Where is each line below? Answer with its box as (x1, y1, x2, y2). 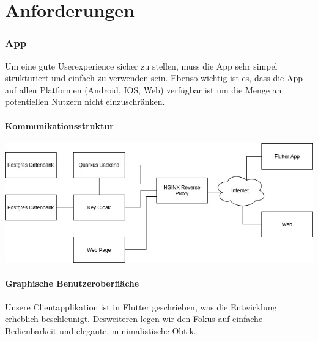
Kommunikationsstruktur (5, 119, 114, 132)
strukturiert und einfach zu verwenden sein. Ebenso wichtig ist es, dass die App (5, 71, 303, 84)
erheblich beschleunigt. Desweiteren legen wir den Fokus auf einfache (5, 312, 263, 325)
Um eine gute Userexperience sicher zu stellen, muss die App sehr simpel (5, 59, 278, 72)
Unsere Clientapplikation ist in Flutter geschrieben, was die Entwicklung (5, 300, 277, 313)
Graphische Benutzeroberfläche (5, 277, 139, 290)
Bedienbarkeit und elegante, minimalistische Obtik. (5, 324, 196, 337)
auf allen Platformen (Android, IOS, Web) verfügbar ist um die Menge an (5, 83, 282, 96)
